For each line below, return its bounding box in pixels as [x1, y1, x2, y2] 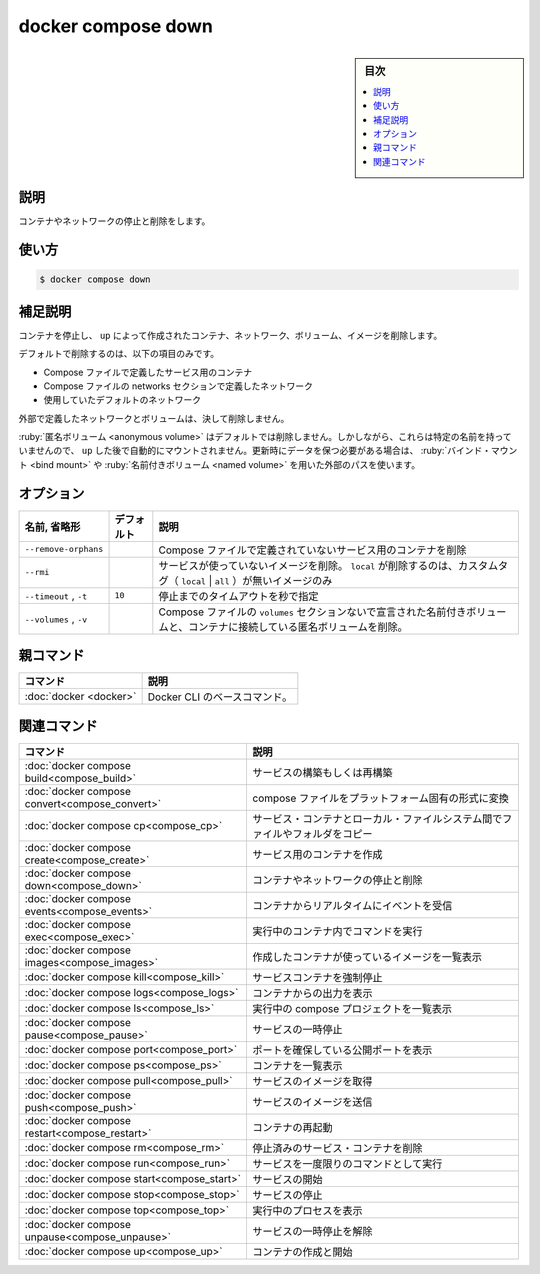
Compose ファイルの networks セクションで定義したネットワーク [43, 380, 314, 392]
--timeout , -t [24, 588, 88, 602]
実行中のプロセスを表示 [252, 1203, 364, 1217]
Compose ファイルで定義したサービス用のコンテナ [43, 366, 253, 378]
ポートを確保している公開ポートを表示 [252, 1043, 433, 1057]
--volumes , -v [24, 611, 88, 625]
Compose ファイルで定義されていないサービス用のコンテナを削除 [158, 543, 467, 557]
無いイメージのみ [251, 573, 333, 587]
